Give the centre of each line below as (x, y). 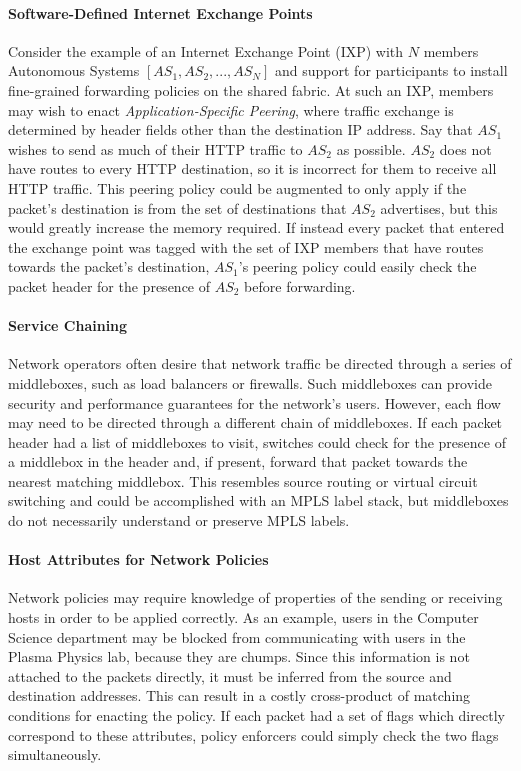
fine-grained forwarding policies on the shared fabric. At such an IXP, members (251, 89)
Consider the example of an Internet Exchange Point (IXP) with (206, 50)
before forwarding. (300, 285)
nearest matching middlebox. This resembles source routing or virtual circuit (243, 480)
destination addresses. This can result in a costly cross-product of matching (239, 695)
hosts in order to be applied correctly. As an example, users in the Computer (243, 617)
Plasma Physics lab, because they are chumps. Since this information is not (239, 656)
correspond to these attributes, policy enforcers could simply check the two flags (253, 734)
